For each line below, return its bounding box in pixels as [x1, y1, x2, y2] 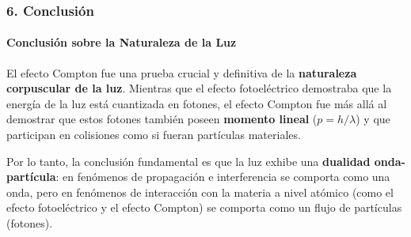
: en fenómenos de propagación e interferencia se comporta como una [55, 168, 390, 185]
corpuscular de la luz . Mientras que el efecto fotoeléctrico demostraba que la [6, 80, 392, 96]
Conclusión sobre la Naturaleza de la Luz [6, 34, 237, 51]
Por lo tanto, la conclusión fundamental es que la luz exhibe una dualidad [6, 152, 371, 169]
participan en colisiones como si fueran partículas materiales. [6, 126, 301, 143]
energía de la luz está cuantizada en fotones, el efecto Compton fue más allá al [6, 95, 387, 111]
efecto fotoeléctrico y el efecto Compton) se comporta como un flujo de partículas [6, 199, 402, 216]
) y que [356, 111, 390, 127]
